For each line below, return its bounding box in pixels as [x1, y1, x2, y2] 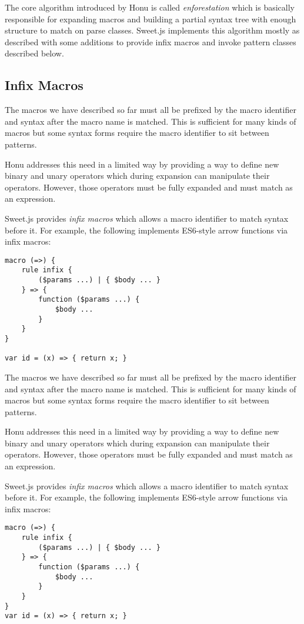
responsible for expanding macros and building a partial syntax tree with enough [5, 12, 296, 25]
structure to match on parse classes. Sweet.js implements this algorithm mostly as [5, 24, 300, 36]
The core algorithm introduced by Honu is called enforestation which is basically [5, 1, 295, 13]
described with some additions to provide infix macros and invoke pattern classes [5, 35, 296, 48]
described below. [5, 47, 64, 59]
